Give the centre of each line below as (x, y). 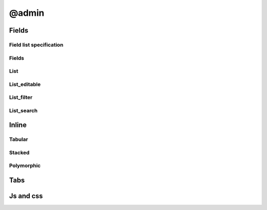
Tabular (19, 139)
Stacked (19, 152)
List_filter (21, 97)
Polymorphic (25, 166)
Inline (18, 125)
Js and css (26, 196)
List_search (23, 110)
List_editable (25, 84)
